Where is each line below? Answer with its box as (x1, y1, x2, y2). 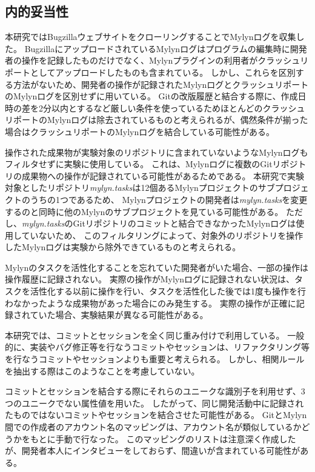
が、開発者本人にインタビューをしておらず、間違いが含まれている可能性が (5, 444, 300, 457)
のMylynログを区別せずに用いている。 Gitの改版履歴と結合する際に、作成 (5, 90, 298, 102)
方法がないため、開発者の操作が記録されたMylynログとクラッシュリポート (13, 78, 309, 90)
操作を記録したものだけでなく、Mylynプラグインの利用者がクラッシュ (21, 54, 300, 67)
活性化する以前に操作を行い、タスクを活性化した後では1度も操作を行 (30, 285, 306, 297)
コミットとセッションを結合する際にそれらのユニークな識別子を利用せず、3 (5, 385, 305, 397)
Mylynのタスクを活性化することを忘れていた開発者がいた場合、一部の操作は (5, 261, 308, 273)
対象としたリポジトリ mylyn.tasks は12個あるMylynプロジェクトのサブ (5, 181, 275, 194)
